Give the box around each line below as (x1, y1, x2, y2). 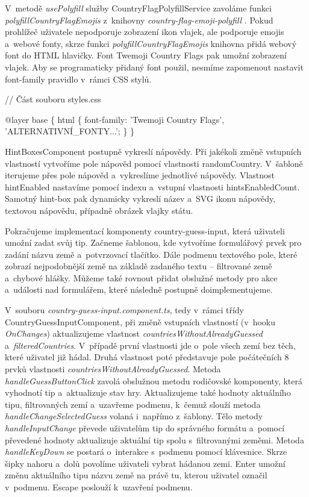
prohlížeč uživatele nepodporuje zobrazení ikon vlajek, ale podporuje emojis (5, 25, 284, 38)
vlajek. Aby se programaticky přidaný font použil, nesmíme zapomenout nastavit (5, 60, 304, 73)
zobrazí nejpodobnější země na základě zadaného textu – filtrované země (5, 260, 272, 272)
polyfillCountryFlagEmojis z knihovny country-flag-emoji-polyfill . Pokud (5, 13, 273, 26)
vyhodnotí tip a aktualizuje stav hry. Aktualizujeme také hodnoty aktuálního (5, 386, 291, 399)
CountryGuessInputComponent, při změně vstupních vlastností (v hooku (5, 315, 276, 328)
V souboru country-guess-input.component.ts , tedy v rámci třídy (5, 304, 245, 316)
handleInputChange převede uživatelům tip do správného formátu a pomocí (5, 422, 285, 434)
